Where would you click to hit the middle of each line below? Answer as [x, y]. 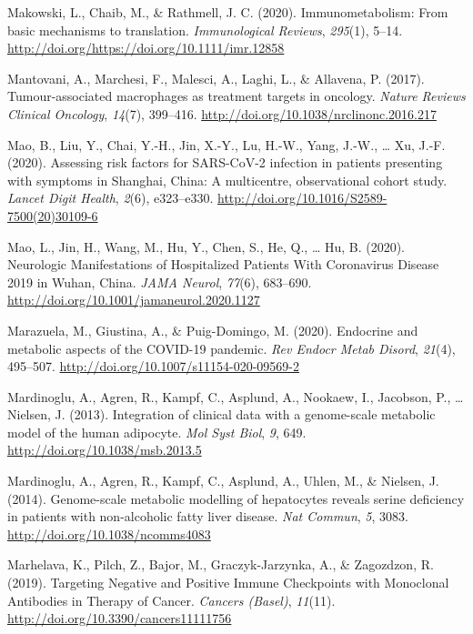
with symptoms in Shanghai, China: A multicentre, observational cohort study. [227, 180]
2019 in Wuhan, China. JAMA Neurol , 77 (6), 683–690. [160, 282]
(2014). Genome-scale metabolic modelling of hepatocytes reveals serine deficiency [236, 498]
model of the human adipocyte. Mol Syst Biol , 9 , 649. [157, 432]
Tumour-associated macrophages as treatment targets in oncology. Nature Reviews [236, 96]
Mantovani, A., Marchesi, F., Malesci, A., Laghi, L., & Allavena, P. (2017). [216, 78]
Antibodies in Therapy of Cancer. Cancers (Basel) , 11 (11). [171, 600]
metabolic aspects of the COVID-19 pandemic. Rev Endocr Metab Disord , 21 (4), [231, 348]
